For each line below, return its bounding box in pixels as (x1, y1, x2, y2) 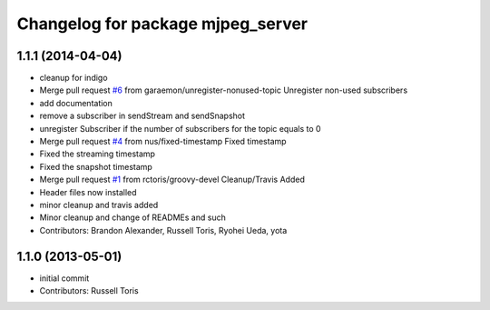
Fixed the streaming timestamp (39, 148, 156, 159)
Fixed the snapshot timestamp (39, 161, 153, 172)
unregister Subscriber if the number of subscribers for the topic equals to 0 (39, 123, 321, 134)
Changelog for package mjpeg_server (16, 14, 309, 34)
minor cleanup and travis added (39, 199, 159, 210)
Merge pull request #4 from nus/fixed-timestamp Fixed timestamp (39, 136, 287, 147)
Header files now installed (39, 186, 137, 197)
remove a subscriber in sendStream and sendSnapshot (39, 110, 245, 122)
